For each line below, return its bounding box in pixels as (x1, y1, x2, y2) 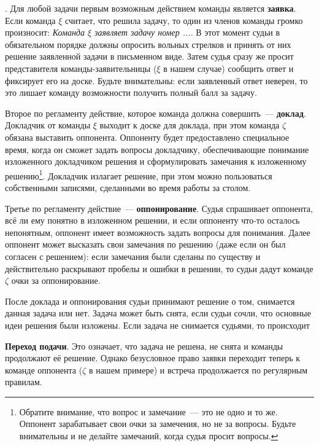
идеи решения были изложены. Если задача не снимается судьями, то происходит (5, 318, 310, 331)
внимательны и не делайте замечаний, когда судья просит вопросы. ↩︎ (19, 429, 279, 442)
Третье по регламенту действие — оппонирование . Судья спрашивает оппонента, (5, 201, 313, 214)
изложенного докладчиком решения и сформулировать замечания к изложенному (5, 155, 307, 168)
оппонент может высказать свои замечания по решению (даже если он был (5, 238, 286, 251)
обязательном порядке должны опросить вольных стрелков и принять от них (5, 37, 291, 50)
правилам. (5, 375, 42, 388)
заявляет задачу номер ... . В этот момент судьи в (94, 26, 280, 39)
